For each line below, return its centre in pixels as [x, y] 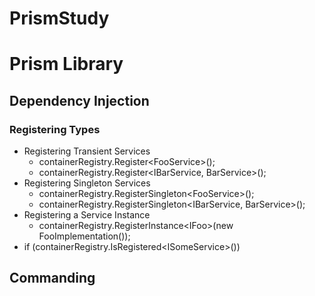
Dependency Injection [79, 100]
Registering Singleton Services [87, 183]
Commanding [52, 278]
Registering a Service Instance [87, 215]
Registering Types [55, 129]
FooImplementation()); [84, 236]
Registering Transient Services [87, 151]
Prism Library [66, 64]
